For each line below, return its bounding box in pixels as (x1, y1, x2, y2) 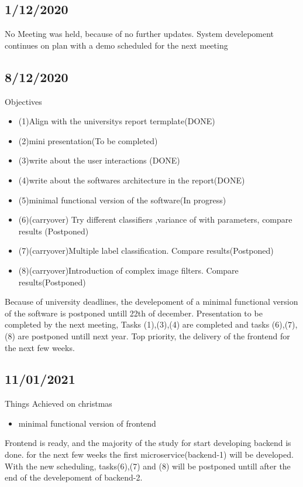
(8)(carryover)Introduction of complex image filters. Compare (18, 264, 239, 276)
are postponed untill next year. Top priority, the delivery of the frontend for (18, 329, 290, 342)
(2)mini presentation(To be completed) (18, 134, 158, 147)
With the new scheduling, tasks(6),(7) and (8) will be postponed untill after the (5, 459, 291, 472)
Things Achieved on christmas (5, 397, 112, 410)
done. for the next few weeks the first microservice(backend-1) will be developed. (5, 448, 294, 461)
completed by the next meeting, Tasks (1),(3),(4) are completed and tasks (5, 318, 270, 331)
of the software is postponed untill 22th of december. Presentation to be (5, 306, 263, 319)
